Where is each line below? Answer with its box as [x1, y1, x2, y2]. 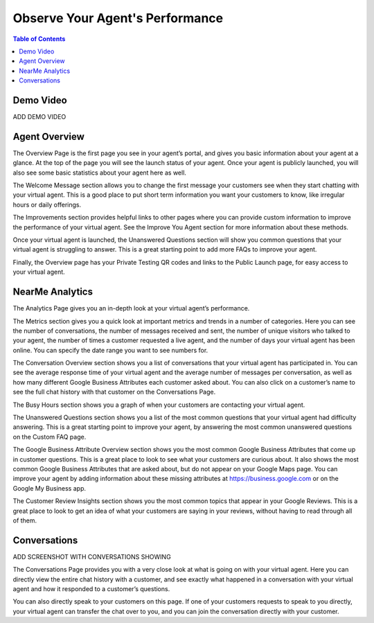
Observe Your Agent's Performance [12, 10, 224, 26]
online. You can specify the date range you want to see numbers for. [12, 346, 208, 354]
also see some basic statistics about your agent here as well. [12, 168, 187, 177]
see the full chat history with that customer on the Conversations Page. [12, 388, 216, 396]
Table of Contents [12, 35, 66, 43]
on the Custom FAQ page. [12, 432, 87, 441]
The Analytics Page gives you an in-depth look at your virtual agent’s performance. [12, 304, 250, 313]
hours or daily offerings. [12, 200, 82, 209]
